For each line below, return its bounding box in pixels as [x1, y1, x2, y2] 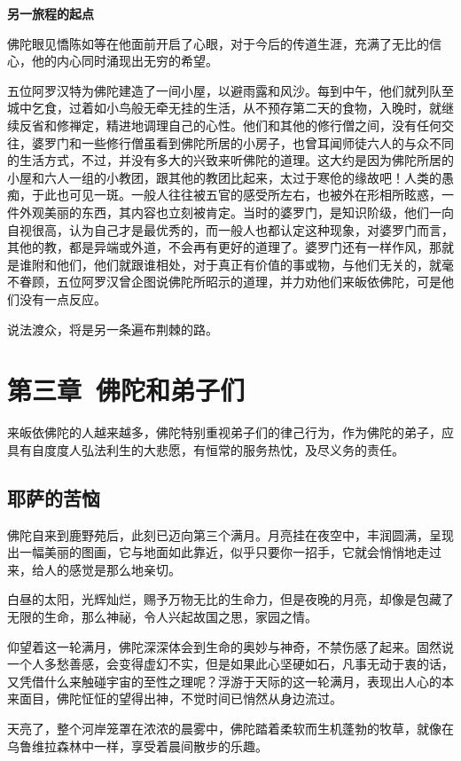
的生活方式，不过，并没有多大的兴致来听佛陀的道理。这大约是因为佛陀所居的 [7, 151, 454, 169]
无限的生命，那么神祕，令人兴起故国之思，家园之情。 [7, 607, 317, 625]
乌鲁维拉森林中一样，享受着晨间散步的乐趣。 [7, 736, 268, 755]
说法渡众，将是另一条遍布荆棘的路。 [7, 319, 218, 338]
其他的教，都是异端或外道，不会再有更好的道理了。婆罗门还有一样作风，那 [7, 238, 441, 256]
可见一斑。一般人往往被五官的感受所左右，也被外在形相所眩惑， [68, 185, 441, 204]
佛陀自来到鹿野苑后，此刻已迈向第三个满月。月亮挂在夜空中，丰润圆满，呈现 [7, 525, 454, 544]
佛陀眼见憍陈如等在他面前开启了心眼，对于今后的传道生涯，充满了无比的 [7, 34, 429, 52]
